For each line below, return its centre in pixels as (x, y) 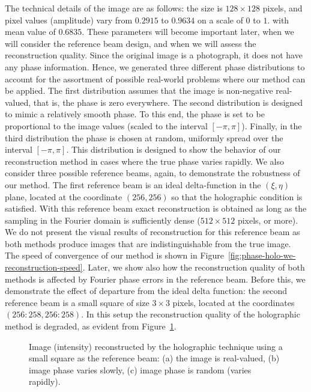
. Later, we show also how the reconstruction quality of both (194, 267)
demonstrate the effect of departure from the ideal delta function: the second (146, 291)
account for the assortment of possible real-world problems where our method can (155, 78)
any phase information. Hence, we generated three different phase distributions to (155, 66)
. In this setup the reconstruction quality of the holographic (191, 314)
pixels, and (282, 8)
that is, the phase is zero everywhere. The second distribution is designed (168, 102)
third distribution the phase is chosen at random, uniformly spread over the (144, 137)
